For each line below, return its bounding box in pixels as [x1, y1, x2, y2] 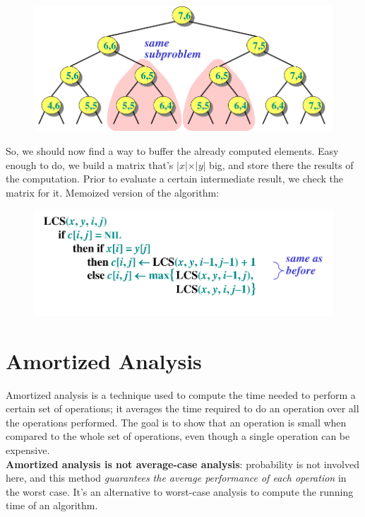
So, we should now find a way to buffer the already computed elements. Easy [6, 143, 339, 158]
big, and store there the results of [209, 157, 354, 172]
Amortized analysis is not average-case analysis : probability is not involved [6, 456, 359, 471]
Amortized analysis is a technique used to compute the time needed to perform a [6, 387, 356, 402]
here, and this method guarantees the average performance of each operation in [6, 470, 347, 485]
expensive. [6, 442, 50, 457]
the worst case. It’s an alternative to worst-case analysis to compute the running [6, 484, 354, 499]
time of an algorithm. [6, 498, 98, 513]
